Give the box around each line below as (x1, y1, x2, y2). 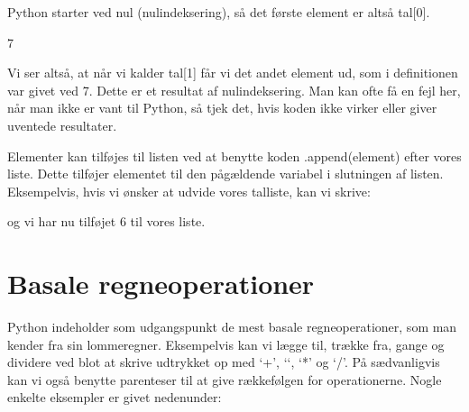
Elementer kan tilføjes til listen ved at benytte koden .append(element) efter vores (7, 146, 462, 165)
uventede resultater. (7, 115, 117, 134)
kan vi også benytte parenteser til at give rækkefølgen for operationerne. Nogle (7, 370, 442, 389)
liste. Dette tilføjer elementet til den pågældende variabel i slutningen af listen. (7, 164, 444, 183)
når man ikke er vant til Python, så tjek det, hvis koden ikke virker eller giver (7, 98, 437, 117)
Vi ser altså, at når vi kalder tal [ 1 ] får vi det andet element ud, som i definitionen (7, 63, 458, 82)
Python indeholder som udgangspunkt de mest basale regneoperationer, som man (7, 317, 457, 336)
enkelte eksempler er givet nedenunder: (7, 388, 222, 407)
